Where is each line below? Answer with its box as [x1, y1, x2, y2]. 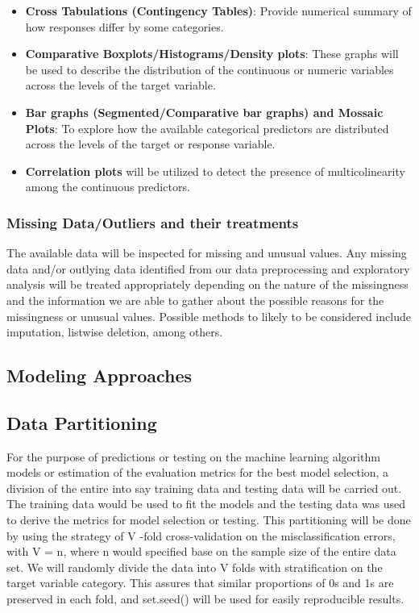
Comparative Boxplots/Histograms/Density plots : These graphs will [25, 45, 399, 62]
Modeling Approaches [6, 363, 193, 388]
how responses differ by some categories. [25, 18, 224, 35]
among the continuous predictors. [25, 178, 190, 195]
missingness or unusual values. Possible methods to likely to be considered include [6, 307, 411, 324]
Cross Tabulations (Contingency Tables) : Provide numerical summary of [25, 2, 412, 19]
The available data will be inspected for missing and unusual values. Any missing [6, 244, 407, 261]
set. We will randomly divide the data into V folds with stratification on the [6, 558, 383, 575]
